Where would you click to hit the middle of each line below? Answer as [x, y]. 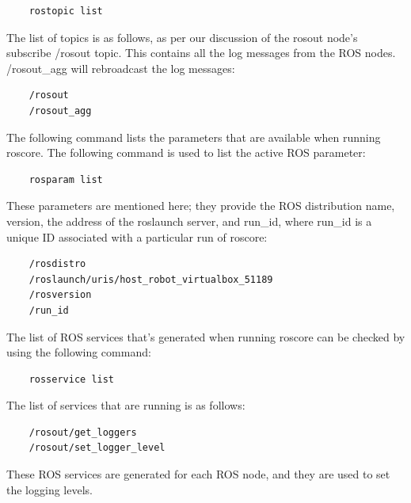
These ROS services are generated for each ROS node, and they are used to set [198, 474]
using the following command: [79, 352]
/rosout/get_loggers [83, 432]
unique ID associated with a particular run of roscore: [137, 236]
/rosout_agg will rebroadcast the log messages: [121, 68]
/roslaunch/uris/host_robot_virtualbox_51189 [151, 279]
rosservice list [72, 379]
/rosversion [60, 295]
